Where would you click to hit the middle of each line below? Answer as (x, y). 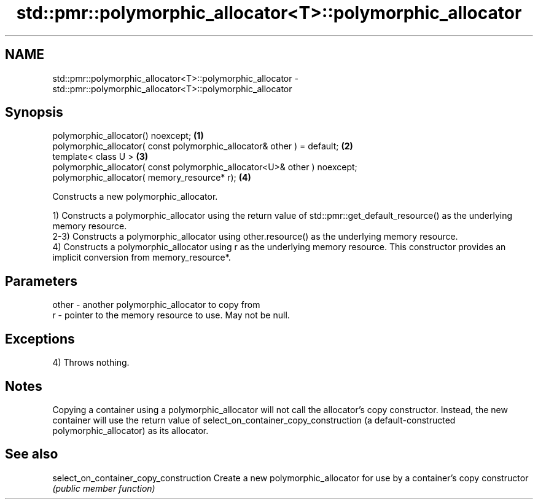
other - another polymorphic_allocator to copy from (156, 305)
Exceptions (40, 339)
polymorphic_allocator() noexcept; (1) (128, 136)
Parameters (41, 281)
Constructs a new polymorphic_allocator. (135, 197)
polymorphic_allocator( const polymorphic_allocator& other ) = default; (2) (203, 146)
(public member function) (104, 488)
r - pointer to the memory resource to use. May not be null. (171, 315)
